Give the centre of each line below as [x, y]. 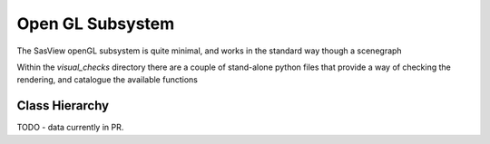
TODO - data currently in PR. [70, 128]
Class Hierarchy [63, 106]
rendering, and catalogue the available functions [108, 80]
